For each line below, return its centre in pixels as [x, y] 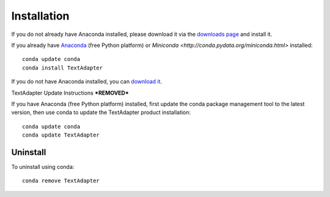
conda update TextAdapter [61, 135]
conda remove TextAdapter [61, 181]
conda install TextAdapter [63, 68]
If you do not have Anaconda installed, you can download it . [86, 82]
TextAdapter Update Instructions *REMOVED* [70, 93]
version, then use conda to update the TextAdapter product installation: [101, 112]
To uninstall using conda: [43, 167]
